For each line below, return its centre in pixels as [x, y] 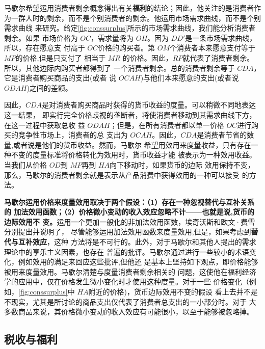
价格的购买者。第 [127, 48]
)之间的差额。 [49, 87]
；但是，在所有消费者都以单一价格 [167, 125]
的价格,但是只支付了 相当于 [61, 57]
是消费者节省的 [222, 135]
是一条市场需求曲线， [221, 37]
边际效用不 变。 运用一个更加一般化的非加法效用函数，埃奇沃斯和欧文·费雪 [130, 221]
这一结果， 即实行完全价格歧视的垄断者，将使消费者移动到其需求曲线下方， [130, 114]
